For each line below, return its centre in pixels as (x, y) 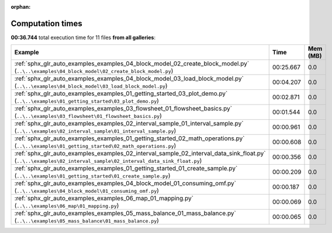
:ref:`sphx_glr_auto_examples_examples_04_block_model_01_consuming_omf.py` (125, 183)
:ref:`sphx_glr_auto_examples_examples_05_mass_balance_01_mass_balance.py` (125, 213)
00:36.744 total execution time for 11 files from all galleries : (83, 37)
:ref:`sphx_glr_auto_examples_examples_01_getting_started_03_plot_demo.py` (121, 93)
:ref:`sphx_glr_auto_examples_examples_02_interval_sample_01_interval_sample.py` (129, 124)
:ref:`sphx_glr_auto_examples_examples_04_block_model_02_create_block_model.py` (132, 64)
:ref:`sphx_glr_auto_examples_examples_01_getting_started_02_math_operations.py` (129, 138)
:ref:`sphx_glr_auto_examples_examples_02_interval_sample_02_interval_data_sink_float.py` (140, 154)
